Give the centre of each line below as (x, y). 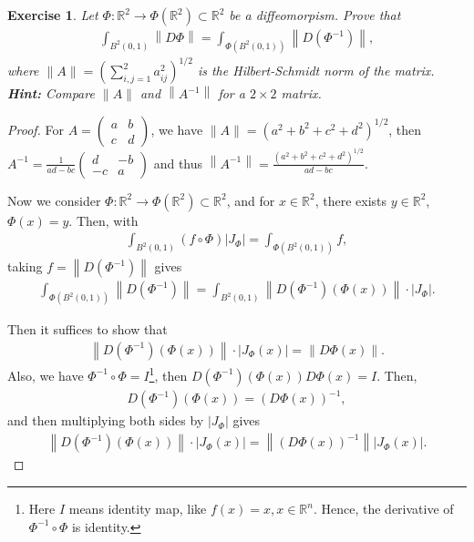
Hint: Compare (51, 93)
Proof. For (36, 129)
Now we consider (54, 200)
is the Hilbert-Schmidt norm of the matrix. (316, 71)
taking (25, 266)
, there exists (351, 200)
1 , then (168, 373)
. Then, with (103, 220)
